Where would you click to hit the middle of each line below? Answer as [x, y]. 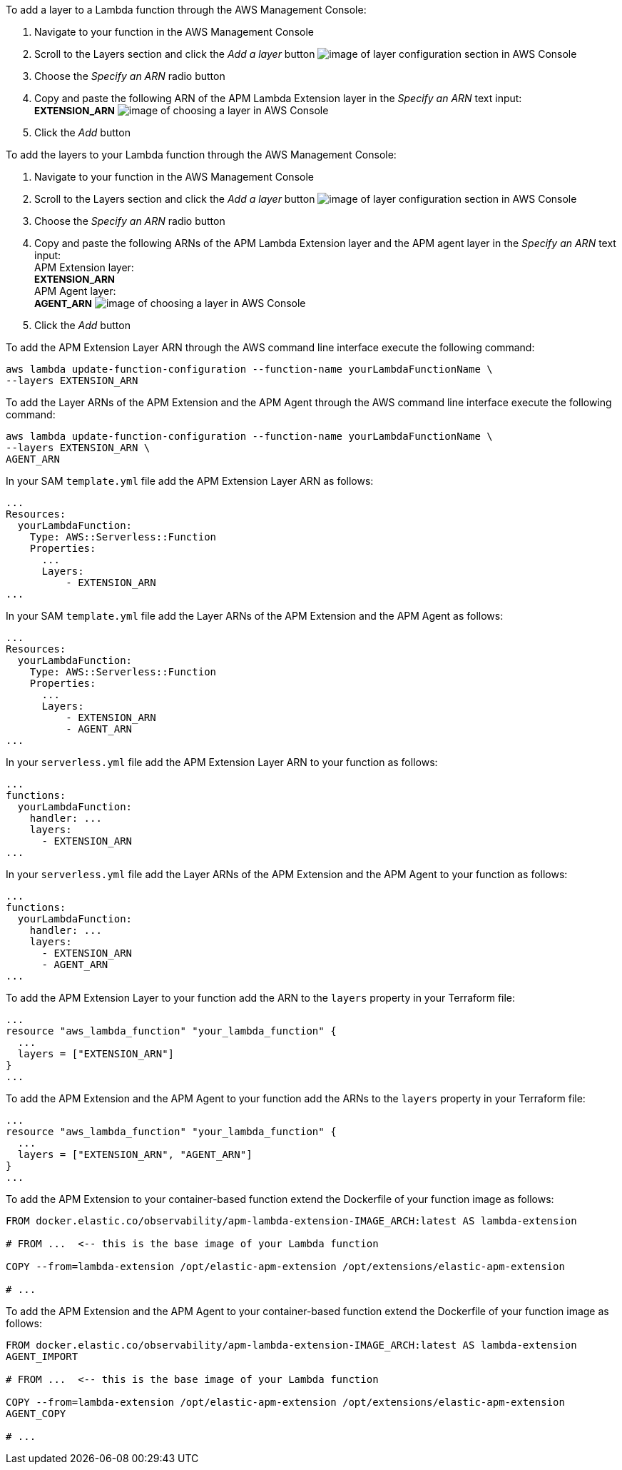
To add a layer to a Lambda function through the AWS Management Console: [186, 10]
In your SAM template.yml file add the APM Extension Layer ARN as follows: [190, 481]
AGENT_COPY [36, 1414]
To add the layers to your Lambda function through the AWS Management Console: [201, 155]
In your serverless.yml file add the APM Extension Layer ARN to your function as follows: [222, 762]
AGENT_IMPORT [42, 1356]
